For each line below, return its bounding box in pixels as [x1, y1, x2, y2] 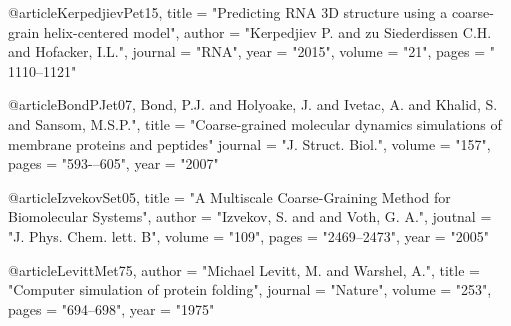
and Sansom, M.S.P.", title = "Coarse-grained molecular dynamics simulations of [8, 113, 502, 134]
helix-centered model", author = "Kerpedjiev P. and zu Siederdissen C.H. [43, 21, 492, 42]
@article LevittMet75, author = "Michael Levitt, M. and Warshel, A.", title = [8, 259, 480, 280]
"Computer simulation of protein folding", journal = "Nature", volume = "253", [8, 279, 492, 300]
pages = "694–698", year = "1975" [8, 298, 215, 319]
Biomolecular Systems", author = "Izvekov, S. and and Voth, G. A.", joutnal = [8, 206, 492, 227]
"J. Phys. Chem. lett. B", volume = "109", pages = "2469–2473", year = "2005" [8, 225, 489, 246]
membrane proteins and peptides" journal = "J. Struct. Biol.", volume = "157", [8, 133, 491, 154]
